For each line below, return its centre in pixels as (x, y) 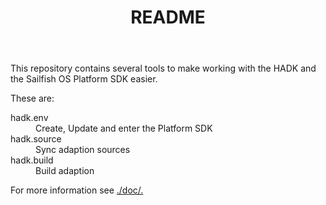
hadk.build (32, 160)
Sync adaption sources (83, 150)
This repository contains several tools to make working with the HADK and (163, 68)
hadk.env (29, 118)
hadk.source (36, 139)
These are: (32, 98)
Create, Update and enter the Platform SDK (124, 128)
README (168, 17)
